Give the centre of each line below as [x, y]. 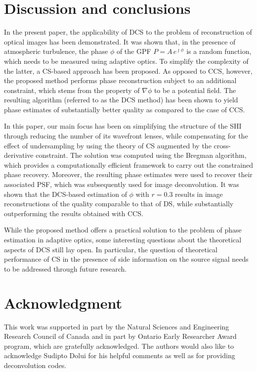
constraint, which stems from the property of [72, 90]
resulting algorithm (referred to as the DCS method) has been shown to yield [121, 100]
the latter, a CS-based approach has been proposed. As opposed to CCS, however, [128, 70]
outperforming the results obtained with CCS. [74, 213]
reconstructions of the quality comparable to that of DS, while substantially [119, 204]
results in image [199, 194]
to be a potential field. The [195, 90]
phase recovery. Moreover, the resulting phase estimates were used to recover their [128, 174]
